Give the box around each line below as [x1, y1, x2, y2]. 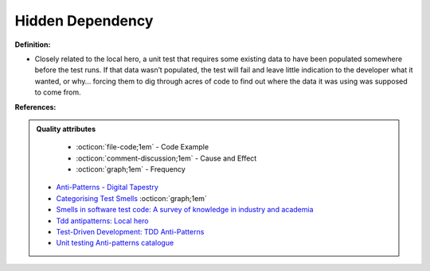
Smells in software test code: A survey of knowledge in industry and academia [56, 205, 314, 215]
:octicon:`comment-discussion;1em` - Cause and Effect [76, 153, 257, 163]
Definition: [14, 40, 51, 49]
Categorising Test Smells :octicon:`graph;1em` [56, 193, 207, 203]
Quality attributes [36, 124, 96, 134]
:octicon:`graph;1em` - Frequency [76, 165, 186, 174]
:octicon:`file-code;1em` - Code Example [76, 142, 209, 152]
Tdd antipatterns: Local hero [56, 215, 149, 226]
